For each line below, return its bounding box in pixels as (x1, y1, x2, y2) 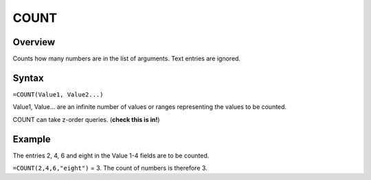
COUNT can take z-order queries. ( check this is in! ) (12, 115, 161, 123)
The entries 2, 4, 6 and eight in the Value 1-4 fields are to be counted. (12, 151, 210, 159)
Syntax (12, 72, 44, 83)
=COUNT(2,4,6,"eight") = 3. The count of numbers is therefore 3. (12, 164, 207, 172)
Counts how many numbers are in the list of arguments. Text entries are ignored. (12, 55, 240, 63)
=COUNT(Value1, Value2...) (12, 90, 104, 99)
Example (12, 133, 51, 145)
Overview (12, 36, 56, 48)
